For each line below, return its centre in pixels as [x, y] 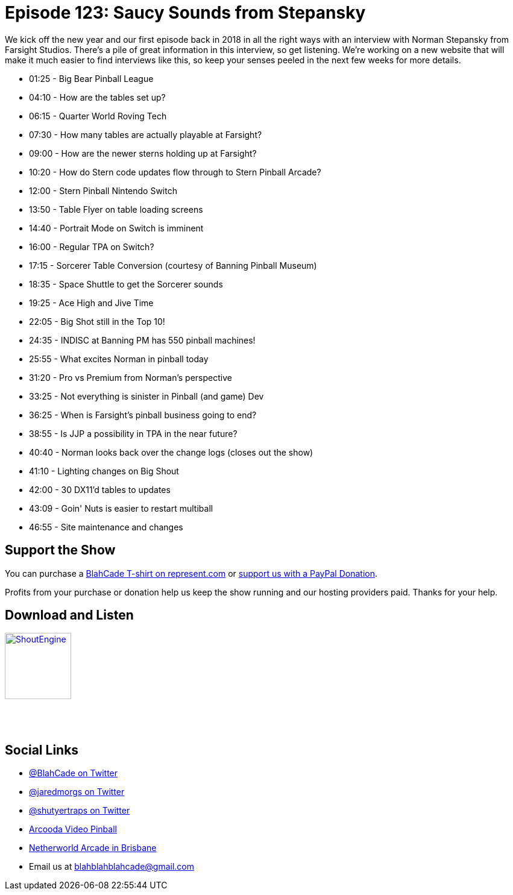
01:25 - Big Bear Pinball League [91, 78]
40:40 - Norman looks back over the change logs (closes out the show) [171, 452]
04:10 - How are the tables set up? [97, 97]
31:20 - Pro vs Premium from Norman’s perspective [131, 377]
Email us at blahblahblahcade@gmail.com [112, 867]
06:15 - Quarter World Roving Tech [98, 116]
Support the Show [60, 550]
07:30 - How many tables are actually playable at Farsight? [146, 134]
